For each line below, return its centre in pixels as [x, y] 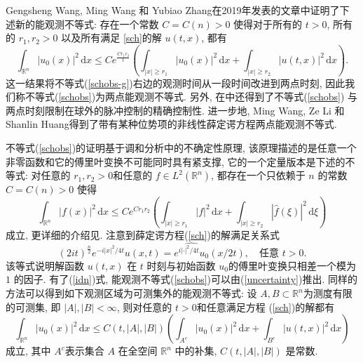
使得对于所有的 [268, 24]
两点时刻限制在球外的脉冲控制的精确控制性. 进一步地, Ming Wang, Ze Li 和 [175, 110]
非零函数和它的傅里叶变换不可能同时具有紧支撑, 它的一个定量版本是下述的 [176, 161]
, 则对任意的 [144, 306]
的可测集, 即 [33, 306]
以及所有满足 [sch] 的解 [111, 38]
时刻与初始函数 [181, 265]
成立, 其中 [28, 351]
